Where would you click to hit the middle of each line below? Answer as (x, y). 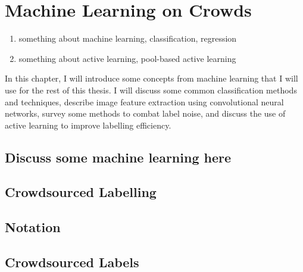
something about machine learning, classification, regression (128, 38)
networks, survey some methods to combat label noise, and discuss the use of (145, 113)
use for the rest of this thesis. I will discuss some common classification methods (151, 90)
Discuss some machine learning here (118, 157)
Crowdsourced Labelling (81, 192)
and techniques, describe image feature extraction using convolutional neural (144, 101)
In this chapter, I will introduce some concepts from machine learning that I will (151, 78)
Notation (33, 227)
